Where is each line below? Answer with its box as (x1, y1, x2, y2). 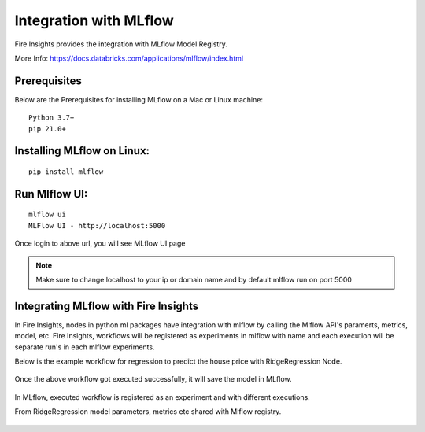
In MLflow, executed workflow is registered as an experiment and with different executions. (14, 392, 310, 401)
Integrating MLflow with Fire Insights (14, 299, 199, 312)
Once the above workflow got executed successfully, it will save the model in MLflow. (14, 375, 292, 384)
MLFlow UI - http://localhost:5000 (28, 221, 166, 230)
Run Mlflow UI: (14, 187, 88, 201)
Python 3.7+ (28, 113, 75, 122)
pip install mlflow (28, 168, 104, 176)
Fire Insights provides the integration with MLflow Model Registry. (14, 39, 227, 49)
